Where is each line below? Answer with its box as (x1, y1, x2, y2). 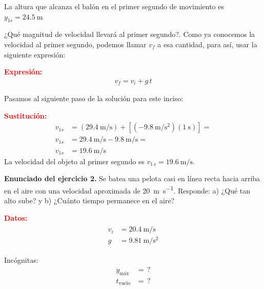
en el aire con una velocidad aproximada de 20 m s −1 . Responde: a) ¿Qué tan (4, 183, 251, 196)
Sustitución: (4, 110, 47, 121)
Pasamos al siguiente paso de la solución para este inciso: (4, 93, 184, 104)
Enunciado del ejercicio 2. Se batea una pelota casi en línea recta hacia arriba (4, 173, 260, 184)
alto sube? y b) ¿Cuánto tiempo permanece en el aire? (4, 195, 175, 205)
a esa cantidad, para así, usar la (157, 38, 257, 49)
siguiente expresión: (4, 49, 66, 60)
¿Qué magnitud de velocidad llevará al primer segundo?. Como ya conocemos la (4, 29, 255, 40)
